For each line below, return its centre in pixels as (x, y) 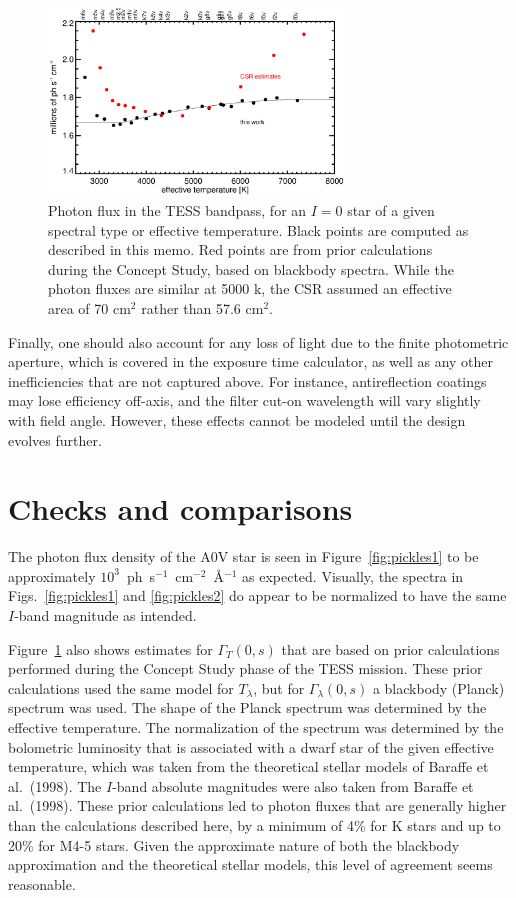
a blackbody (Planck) (438, 687)
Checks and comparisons (180, 508)
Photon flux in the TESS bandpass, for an (177, 209)
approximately (52, 575)
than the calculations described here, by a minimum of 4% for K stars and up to (254, 824)
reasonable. (42, 883)
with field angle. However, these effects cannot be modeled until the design (237, 419)
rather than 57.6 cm (202, 307)
